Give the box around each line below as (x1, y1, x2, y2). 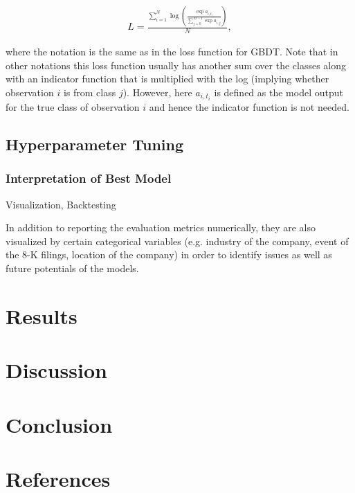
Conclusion (6, 410, 113, 438)
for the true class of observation (6, 100, 140, 114)
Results (6, 301, 78, 330)
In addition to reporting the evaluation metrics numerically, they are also (6, 220, 316, 235)
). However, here (122, 84, 192, 99)
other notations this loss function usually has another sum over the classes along (6, 57, 347, 72)
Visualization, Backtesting (6, 197, 116, 211)
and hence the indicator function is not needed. (149, 100, 349, 114)
